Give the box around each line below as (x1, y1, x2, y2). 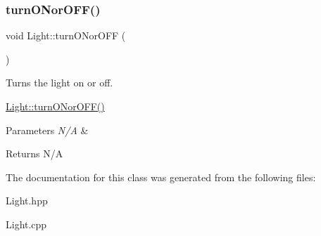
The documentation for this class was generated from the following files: (6, 169, 316, 184)
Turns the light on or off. (6, 75, 113, 90)
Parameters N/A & (6, 122, 89, 137)
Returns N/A (6, 146, 63, 161)
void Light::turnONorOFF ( (6, 28, 126, 43)
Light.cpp (6, 216, 47, 231)
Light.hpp (6, 193, 48, 208)
